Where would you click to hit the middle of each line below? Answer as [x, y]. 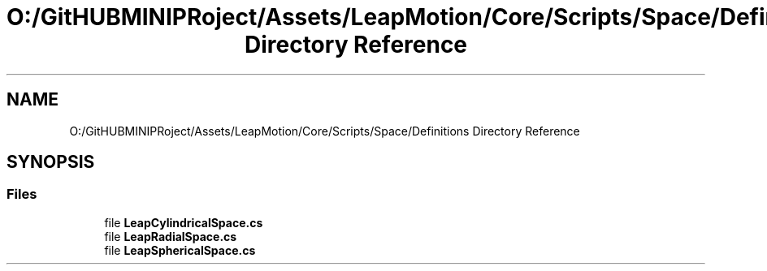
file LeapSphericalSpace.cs [180, 250]
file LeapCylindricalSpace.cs [184, 222]
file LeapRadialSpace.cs [171, 236]
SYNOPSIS [51, 162]
